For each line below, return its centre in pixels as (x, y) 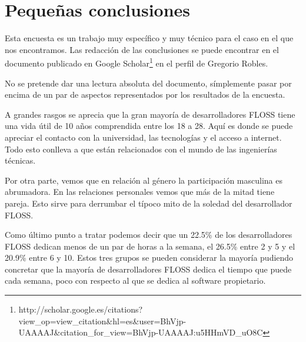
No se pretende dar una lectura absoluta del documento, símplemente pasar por (148, 83)
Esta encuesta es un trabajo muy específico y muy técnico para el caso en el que (149, 38)
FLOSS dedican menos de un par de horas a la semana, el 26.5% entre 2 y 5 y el (150, 246)
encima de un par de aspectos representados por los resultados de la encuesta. (145, 94)
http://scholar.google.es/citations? (81, 309)
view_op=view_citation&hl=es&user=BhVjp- (102, 321)
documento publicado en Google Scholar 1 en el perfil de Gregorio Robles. (137, 62)
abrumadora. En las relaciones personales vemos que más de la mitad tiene (140, 192)
